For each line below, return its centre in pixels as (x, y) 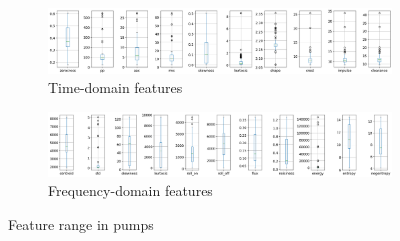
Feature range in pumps (81, 223)
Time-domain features (115, 87)
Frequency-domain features (130, 190)
